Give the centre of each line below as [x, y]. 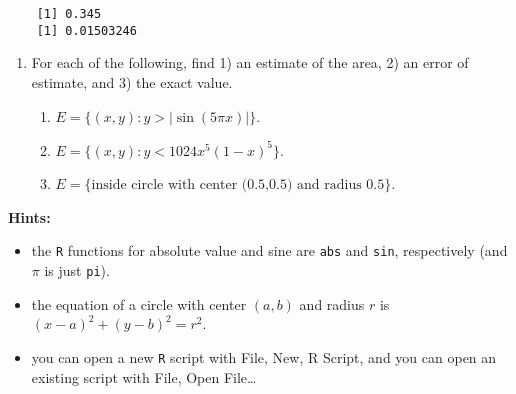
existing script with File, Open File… [144, 376]
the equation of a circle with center [139, 303]
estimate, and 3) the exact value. [132, 81]
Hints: [29, 216]
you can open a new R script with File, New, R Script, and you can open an [264, 356]
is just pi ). [77, 270]
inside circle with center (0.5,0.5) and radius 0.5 [238, 185]
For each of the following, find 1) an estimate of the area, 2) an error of [250, 62]
